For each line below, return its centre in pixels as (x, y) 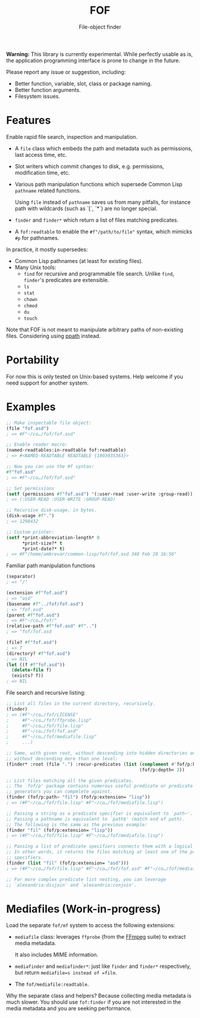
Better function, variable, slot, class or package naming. (83, 83)
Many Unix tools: (35, 267)
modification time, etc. (42, 172)
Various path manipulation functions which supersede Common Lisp (99, 184)
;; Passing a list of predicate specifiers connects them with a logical (100, 847)
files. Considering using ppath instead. (54, 336)
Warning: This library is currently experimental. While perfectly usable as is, (100, 54)
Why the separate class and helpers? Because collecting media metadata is (99, 996)
